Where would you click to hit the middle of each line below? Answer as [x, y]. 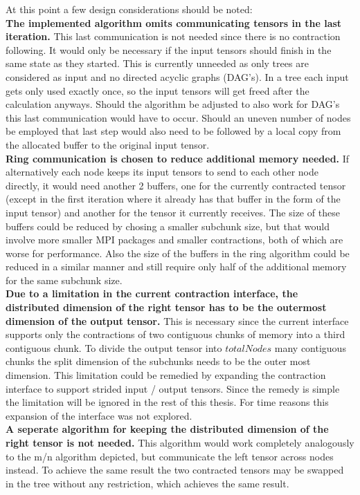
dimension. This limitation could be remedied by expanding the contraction [166, 375]
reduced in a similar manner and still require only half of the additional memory [176, 267]
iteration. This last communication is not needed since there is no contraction [173, 36]
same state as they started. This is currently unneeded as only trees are [157, 63]
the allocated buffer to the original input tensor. [108, 144]
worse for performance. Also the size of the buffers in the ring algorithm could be [178, 253]
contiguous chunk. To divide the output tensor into [114, 347]
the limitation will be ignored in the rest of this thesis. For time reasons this [167, 402]
